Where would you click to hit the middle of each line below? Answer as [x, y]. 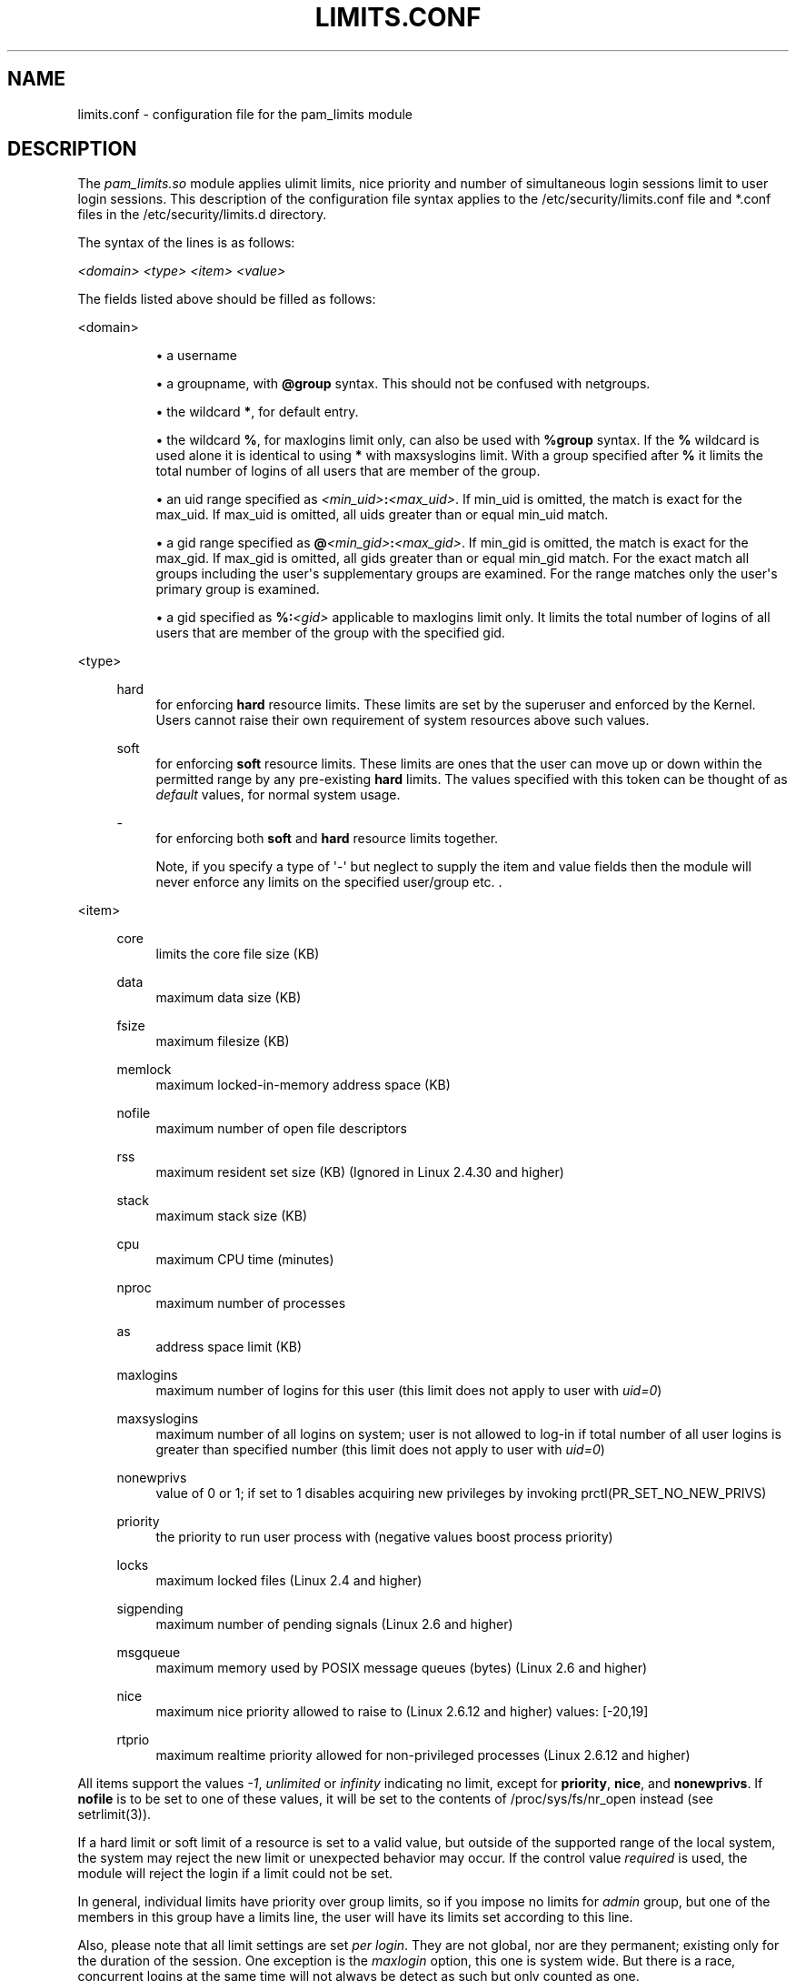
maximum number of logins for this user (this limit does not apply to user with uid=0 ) [409, 1391]
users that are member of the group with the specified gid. [330, 633]
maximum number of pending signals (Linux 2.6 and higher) [334, 1624]
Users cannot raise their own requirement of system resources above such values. [403, 720]
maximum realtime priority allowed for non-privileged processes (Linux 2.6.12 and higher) [423, 1755]
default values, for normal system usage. [278, 795]
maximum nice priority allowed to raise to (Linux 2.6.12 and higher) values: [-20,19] [402, 1712]
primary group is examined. [238, 589]
